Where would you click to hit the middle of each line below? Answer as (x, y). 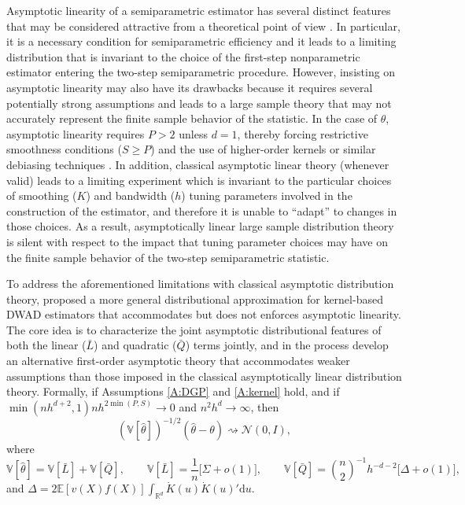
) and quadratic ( (135, 345)
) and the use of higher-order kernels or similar (263, 149)
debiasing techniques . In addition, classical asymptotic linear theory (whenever (198, 164)
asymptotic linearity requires (76, 133)
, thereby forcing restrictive (303, 133)
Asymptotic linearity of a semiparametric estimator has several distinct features (199, 10)
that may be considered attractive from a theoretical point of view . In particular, (203, 26)
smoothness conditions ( (64, 149)
